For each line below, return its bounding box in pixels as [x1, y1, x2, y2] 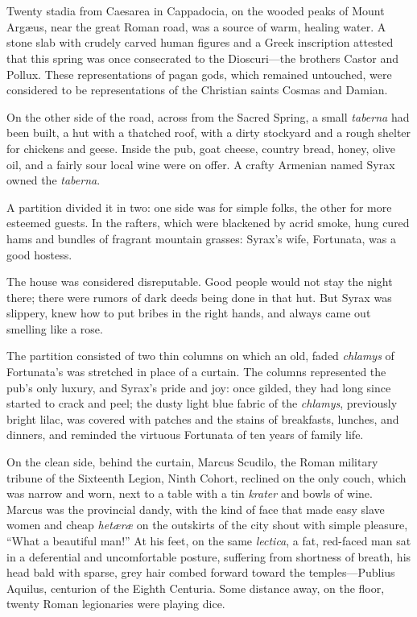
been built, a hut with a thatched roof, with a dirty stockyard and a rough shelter [6, 124, 411, 141]
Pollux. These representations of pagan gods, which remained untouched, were [6, 65, 392, 82]
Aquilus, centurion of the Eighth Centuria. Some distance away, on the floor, [6, 579, 385, 596]
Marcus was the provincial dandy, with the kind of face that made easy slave [6, 500, 385, 517]
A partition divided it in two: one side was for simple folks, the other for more [6, 198, 392, 215]
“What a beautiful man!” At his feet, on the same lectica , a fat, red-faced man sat [6, 532, 411, 549]
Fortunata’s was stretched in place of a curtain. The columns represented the [6, 363, 386, 380]
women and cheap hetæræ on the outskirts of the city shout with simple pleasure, [6, 516, 408, 533]
